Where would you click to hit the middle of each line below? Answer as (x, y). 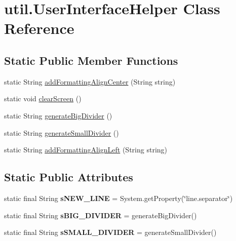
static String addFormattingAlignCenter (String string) (90, 81)
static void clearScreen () (43, 98)
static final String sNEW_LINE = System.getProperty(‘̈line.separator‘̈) (119, 198)
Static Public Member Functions (91, 60)
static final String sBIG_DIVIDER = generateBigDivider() (101, 215)
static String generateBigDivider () (58, 115)
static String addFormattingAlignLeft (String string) (86, 150)
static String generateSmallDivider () (62, 132)
